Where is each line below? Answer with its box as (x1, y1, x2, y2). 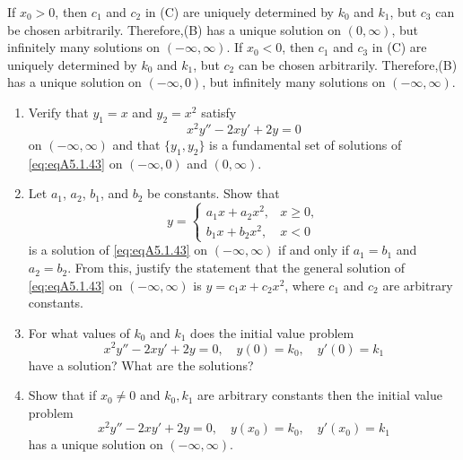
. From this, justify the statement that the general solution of (67, 258, 406, 277)
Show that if (28, 386, 97, 404)
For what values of (28, 323, 130, 342)
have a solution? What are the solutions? (28, 355, 254, 374)
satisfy (201, 102, 237, 121)
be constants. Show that (147, 184, 280, 203)
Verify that (28, 102, 89, 121)
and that (112, 135, 161, 153)
